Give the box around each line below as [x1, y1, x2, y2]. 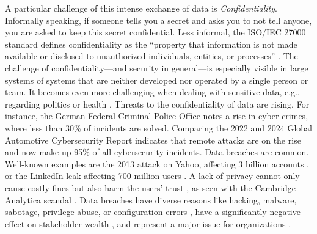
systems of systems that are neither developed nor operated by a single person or [5, 73, 308, 86]
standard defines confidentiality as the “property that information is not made [5, 37, 297, 50]
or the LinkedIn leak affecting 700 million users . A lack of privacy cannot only [5, 169, 300, 182]
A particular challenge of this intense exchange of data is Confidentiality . [5, 2, 277, 14]
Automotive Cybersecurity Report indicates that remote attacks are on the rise [5, 133, 301, 146]
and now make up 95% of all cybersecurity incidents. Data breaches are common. [5, 145, 309, 158]
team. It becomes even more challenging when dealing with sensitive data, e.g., [5, 86, 300, 98]
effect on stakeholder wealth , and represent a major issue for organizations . [5, 217, 291, 230]
